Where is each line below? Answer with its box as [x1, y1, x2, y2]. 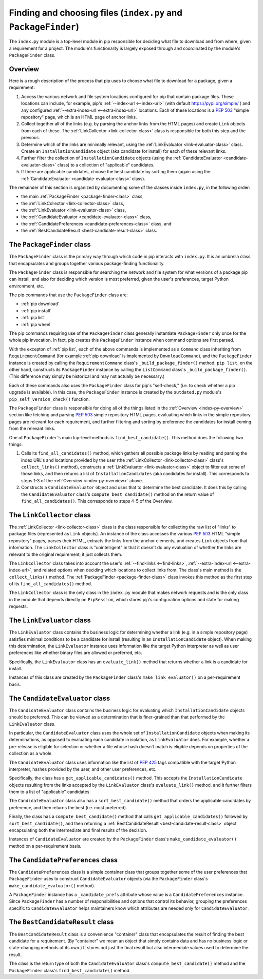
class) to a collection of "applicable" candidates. [57, 162, 155, 168]
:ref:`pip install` [21, 307, 52, 313]
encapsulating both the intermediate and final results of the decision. [9, 827, 147, 833]
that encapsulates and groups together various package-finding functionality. [9, 260, 165, 266]
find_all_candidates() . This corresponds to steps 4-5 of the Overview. [21, 498, 173, 504]
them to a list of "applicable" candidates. [9, 789, 91, 795]
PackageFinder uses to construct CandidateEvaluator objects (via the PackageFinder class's [9, 876, 208, 882]
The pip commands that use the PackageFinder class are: [9, 292, 128, 298]
